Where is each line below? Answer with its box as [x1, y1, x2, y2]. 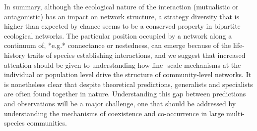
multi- [226, 108, 245, 118]
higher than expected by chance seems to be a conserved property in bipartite [4, 21, 241, 31]
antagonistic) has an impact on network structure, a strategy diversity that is [4, 11, 239, 21]
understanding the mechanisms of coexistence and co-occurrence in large [4, 108, 224, 118]
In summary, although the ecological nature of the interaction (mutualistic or [4, 1, 239, 11]
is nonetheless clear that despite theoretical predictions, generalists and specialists [4, 79, 253, 89]
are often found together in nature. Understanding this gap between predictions [4, 88, 246, 99]
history [4, 49, 25, 60]
